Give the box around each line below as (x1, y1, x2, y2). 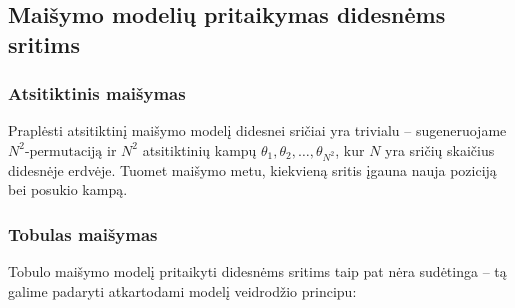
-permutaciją (24, 144, 103, 159)
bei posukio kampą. (8, 179, 128, 200)
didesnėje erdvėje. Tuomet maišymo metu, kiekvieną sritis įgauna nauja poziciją (8, 159, 497, 180)
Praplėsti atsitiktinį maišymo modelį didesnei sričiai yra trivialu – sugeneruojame (8, 120, 507, 141)
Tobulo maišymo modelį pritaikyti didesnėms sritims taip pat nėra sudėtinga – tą (8, 261, 507, 282)
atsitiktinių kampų (142, 139, 257, 160)
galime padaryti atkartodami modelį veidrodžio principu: (8, 280, 357, 301)
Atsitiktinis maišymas (8, 81, 186, 106)
